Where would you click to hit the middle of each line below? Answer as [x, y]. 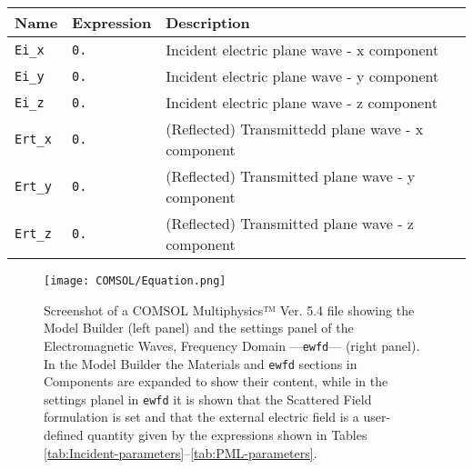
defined [64, 434]
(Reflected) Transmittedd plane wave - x [295, 129]
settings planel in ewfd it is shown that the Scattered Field [208, 399]
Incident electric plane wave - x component [302, 50]
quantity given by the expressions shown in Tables [227, 434]
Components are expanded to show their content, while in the [216, 381]
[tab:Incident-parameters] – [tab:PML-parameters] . [181, 452]
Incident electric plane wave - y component [302, 76]
